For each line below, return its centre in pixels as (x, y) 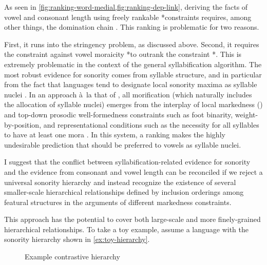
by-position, (23, 124)
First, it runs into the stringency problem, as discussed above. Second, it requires (132, 44)
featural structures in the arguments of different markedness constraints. (118, 202)
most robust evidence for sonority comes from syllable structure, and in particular (133, 74)
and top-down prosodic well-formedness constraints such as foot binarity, (119, 114)
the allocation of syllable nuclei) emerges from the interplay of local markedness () (133, 104)
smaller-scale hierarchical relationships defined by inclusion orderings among (124, 192)
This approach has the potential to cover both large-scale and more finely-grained (132, 219)
